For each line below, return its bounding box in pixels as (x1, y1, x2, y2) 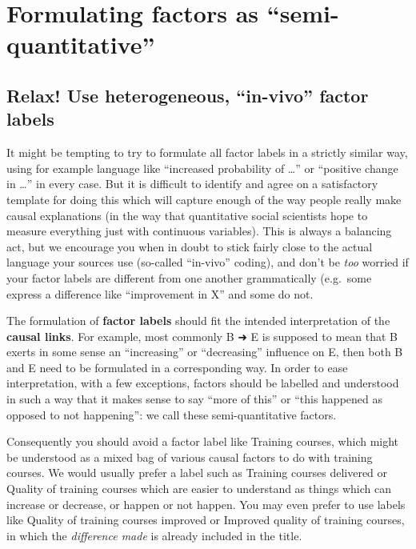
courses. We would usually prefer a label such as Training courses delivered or (6, 464, 388, 481)
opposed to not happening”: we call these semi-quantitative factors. (6, 406, 337, 423)
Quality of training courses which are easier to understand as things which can (6, 480, 391, 497)
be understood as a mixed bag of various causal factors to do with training (6, 448, 373, 465)
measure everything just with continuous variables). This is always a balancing (6, 222, 392, 239)
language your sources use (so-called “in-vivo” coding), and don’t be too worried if (6, 254, 409, 270)
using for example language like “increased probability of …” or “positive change (6, 159, 398, 176)
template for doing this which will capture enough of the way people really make (6, 190, 402, 207)
